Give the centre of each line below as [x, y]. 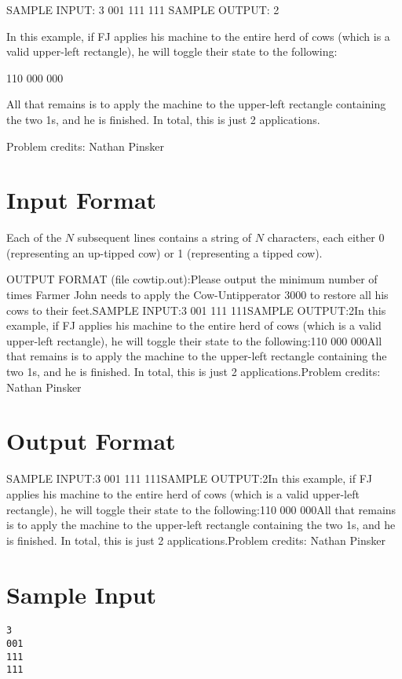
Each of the [34, 237]
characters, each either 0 [326, 237]
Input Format [82, 200]
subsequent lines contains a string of [164, 237]
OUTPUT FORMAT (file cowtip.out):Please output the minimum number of [192, 279]
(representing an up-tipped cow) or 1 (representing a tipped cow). [164, 252]
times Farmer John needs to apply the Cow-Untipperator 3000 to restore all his [197, 295]
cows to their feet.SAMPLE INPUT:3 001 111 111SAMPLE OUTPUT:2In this [196, 310]
